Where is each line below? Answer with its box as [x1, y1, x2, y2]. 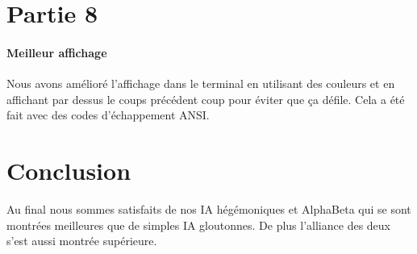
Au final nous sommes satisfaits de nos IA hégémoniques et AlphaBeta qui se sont [6, 201, 411, 218]
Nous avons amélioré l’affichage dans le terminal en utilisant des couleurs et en [6, 75, 395, 92]
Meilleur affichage [6, 44, 107, 60]
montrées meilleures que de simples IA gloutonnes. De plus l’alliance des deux [6, 216, 390, 233]
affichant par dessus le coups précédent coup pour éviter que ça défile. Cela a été [6, 90, 405, 107]
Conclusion [6, 154, 131, 187]
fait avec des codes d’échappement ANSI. [6, 106, 210, 123]
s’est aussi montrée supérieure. [6, 232, 157, 249]
